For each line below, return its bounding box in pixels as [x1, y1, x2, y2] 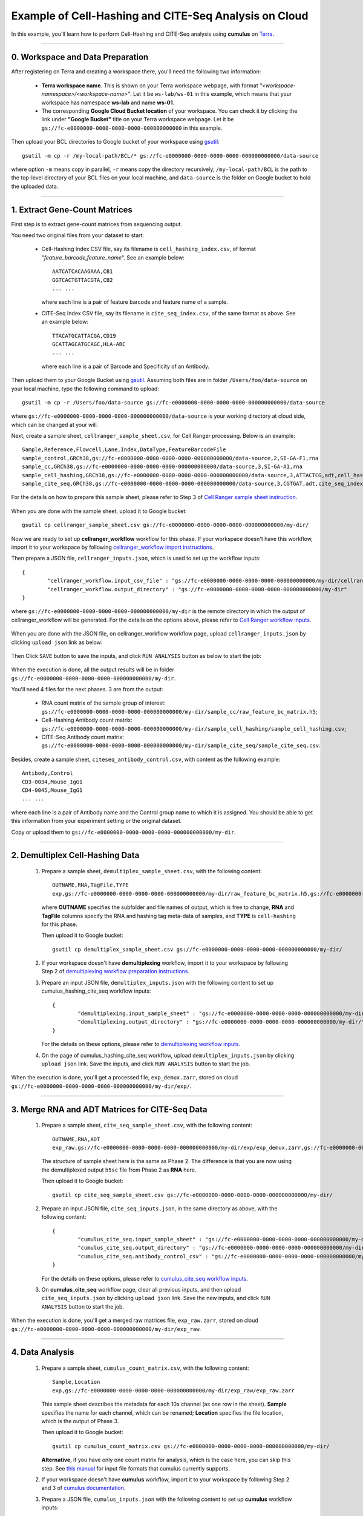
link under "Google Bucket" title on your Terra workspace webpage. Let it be [41, 116, 234, 123]
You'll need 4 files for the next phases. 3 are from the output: [11, 686, 163, 693]
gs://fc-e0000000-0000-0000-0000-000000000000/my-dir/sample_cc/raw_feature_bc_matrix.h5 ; [41, 708, 318, 715]
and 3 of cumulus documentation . [41, 1484, 126, 1492]
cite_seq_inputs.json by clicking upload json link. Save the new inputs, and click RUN [41, 1295, 270, 1302]
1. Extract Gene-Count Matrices [11, 204, 133, 215]
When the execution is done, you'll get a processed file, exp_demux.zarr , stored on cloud [11, 1074, 238, 1081]
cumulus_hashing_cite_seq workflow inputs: [41, 987, 151, 994]
